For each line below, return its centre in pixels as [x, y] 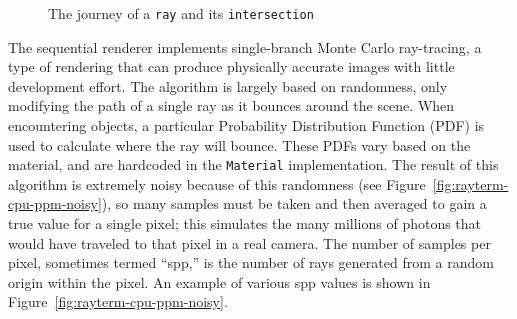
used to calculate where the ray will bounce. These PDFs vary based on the [239, 144]
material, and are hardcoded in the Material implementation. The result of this [253, 164]
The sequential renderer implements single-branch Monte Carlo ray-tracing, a [245, 46]
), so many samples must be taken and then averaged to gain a [294, 203]
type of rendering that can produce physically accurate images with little [231, 66]
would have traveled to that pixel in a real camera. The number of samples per [249, 242]
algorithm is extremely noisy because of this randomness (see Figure [217, 183]
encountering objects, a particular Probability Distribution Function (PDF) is [246, 125]
